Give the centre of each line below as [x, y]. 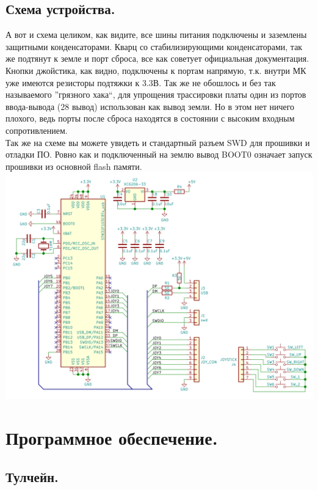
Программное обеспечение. [112, 438]
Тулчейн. [32, 476]
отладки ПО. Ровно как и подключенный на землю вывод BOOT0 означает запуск [159, 154]
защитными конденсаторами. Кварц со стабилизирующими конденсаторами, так [154, 46]
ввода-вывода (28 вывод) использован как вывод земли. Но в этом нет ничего [150, 106]
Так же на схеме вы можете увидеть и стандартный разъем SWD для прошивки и [158, 142]
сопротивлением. [37, 130]
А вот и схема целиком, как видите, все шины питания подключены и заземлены [156, 35]
